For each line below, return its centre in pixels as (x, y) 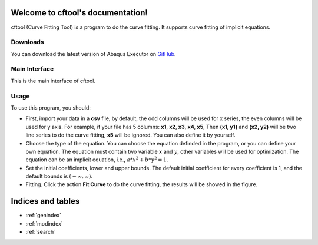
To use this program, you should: (51, 107)
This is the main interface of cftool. (53, 81)
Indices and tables (45, 201)
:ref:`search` (41, 232)
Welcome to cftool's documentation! (79, 13)
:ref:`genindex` (44, 216)
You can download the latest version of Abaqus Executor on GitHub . (93, 54)
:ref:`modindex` (44, 223)
